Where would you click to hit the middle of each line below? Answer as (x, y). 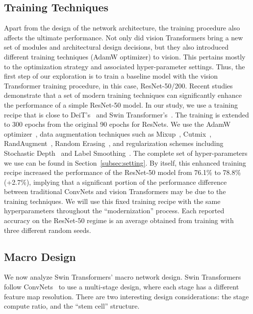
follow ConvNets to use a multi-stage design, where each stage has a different (122, 287)
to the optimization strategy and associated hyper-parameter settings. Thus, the (125, 66)
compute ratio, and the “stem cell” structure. (72, 306)
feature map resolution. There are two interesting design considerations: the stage (126, 296)
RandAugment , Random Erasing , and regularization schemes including (114, 143)
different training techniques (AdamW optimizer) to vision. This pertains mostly (125, 56)
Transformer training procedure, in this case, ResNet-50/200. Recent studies (118, 85)
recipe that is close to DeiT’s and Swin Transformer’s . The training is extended (126, 114)
